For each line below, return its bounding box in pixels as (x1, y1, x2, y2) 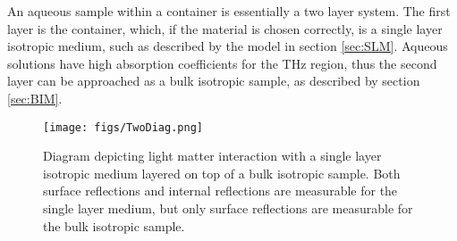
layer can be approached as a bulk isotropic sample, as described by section (7, 71, 420, 90)
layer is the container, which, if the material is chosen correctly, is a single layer (7, 19, 443, 37)
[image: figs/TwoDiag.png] (43, 120, 203, 134)
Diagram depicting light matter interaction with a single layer (43, 146, 382, 165)
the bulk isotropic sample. (43, 216, 185, 235)
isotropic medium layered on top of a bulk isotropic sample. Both (43, 163, 401, 182)
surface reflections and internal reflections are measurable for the (43, 181, 398, 200)
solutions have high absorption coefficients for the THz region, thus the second (7, 54, 437, 72)
